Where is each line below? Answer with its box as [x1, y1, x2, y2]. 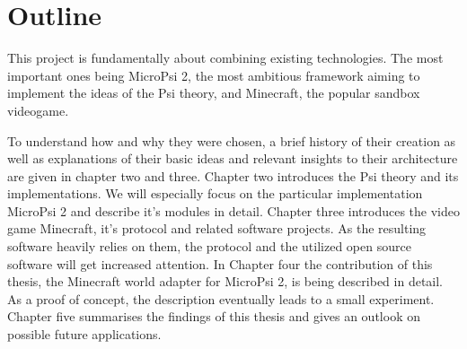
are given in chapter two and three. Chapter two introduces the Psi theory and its [7, 166, 459, 185]
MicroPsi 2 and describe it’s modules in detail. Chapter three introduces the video [7, 201, 461, 220]
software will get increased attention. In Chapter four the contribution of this [7, 254, 433, 273]
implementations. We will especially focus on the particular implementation [7, 184, 423, 203]
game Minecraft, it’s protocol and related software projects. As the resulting [7, 219, 427, 238]
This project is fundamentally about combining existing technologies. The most [7, 48, 444, 67]
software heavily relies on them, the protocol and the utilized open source [7, 237, 411, 256]
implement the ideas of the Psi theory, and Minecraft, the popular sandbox [7, 83, 420, 102]
